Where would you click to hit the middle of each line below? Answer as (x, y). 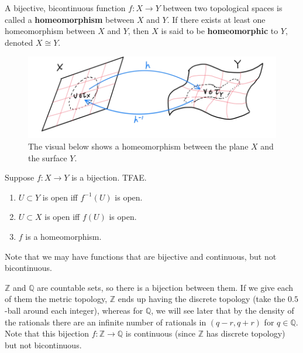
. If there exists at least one (216, 19)
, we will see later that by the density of (223, 310)
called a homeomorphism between (70, 19)
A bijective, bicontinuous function (65, 8)
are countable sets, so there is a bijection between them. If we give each (165, 287)
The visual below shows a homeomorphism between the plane (138, 146)
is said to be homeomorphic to (220, 31)
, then (138, 31)
